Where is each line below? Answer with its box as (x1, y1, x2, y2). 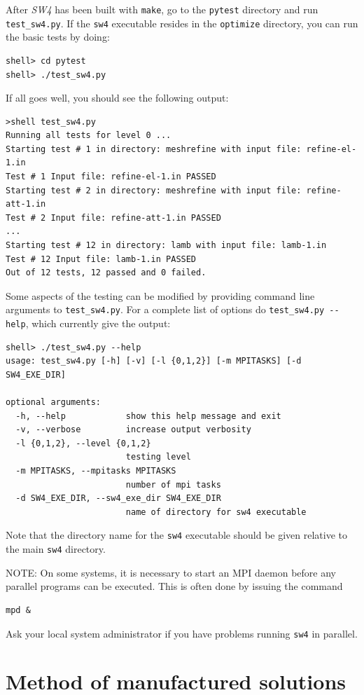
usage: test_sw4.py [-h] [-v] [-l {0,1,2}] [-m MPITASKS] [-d (6, 356, 302, 366)
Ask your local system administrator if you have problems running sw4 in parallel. (6, 626, 358, 640)
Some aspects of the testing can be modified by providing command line (6, 288, 315, 303)
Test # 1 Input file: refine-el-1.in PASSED (6, 172, 216, 182)
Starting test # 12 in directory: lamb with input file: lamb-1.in (6, 240, 327, 251)
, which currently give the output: (25, 316, 171, 331)
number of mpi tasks (125, 479, 221, 490)
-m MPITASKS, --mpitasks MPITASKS (15, 466, 176, 476)
